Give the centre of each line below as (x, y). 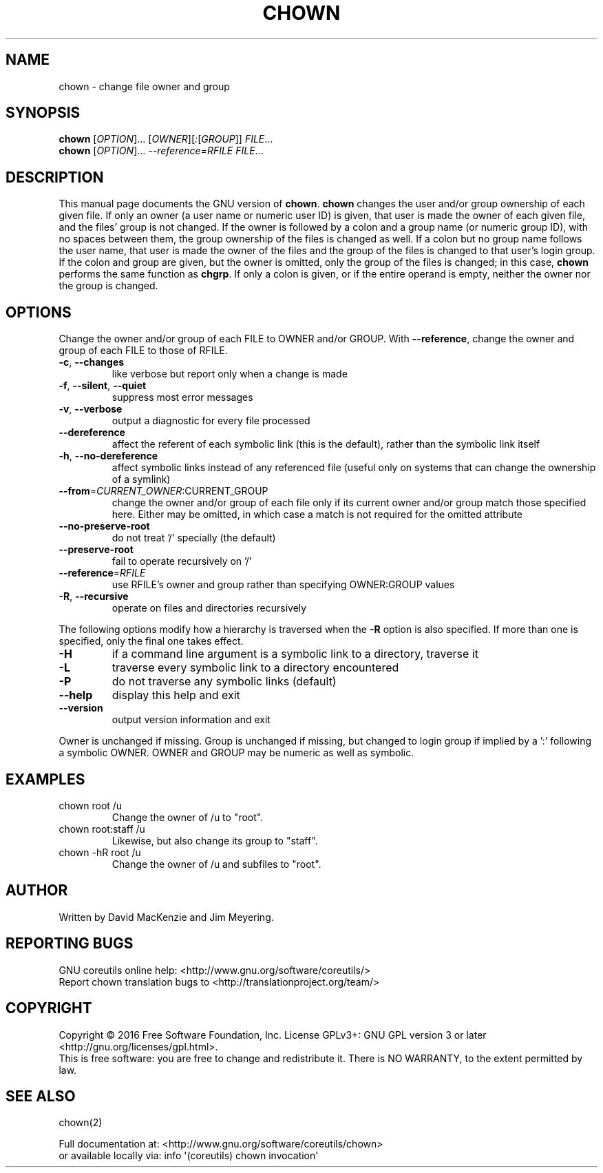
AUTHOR (37, 891)
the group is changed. (108, 286)
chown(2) (81, 1123)
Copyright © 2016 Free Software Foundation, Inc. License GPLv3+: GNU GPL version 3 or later (273, 1035)
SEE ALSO (41, 1096)
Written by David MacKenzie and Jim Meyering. (166, 917)
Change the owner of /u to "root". (188, 817)
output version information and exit (191, 720)
